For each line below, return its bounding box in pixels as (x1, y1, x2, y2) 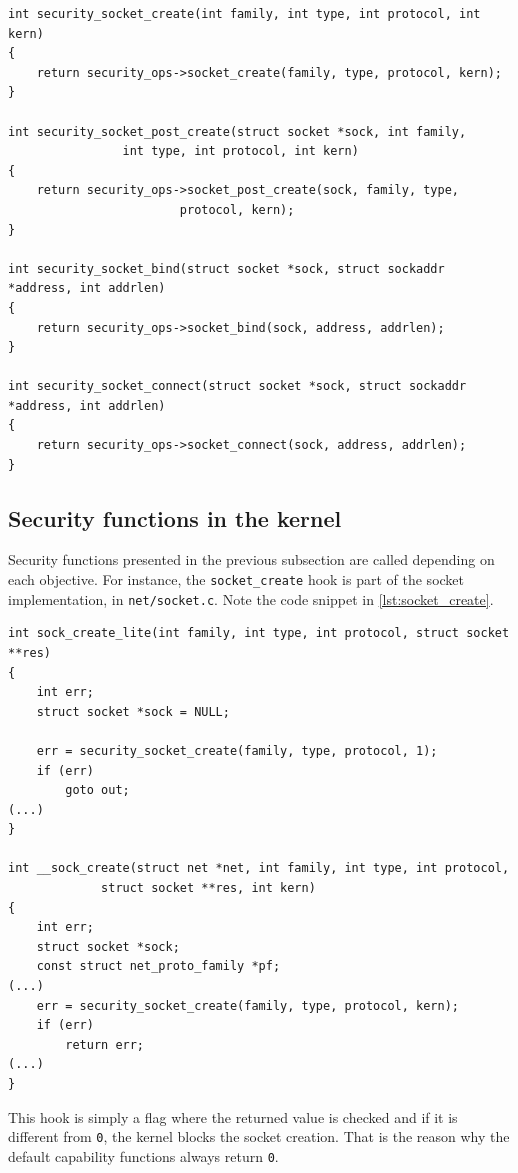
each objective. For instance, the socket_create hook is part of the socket (8, 569, 465, 590)
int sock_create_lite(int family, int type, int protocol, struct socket (8, 626, 510, 641)
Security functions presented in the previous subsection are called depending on (8, 549, 495, 570)
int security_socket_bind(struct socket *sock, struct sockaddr (8, 261, 445, 276)
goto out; (65, 783, 130, 798)
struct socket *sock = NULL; (36, 704, 230, 719)
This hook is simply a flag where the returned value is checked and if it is (8, 1106, 458, 1127)
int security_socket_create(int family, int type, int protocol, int (8, 7, 481, 21)
